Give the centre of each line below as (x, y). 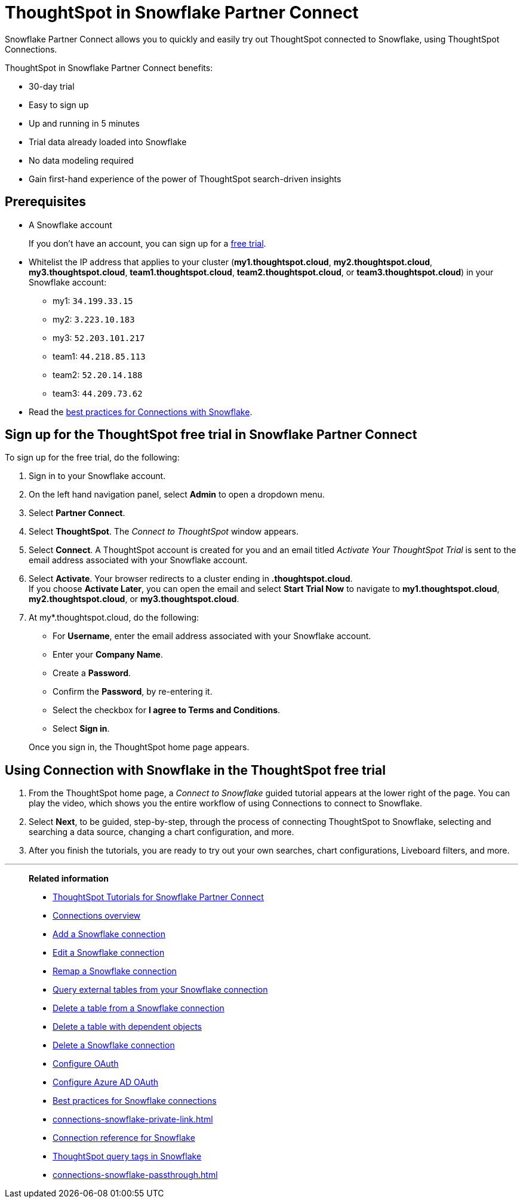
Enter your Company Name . (108, 655)
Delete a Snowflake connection (114, 1045)
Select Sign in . (81, 729)
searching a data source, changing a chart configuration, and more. (161, 832)
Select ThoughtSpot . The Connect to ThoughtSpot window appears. (164, 532)
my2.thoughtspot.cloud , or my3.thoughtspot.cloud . (134, 599)
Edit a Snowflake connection (109, 953)
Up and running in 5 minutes (84, 123)
